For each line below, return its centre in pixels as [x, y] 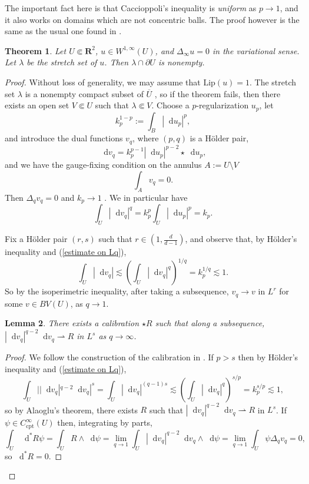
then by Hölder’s [268, 357]
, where [146, 138]
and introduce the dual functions [64, 138]
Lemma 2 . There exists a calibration [72, 323]
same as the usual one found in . [63, 31]
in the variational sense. [256, 50]
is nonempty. [181, 62]
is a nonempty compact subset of [84, 93]
